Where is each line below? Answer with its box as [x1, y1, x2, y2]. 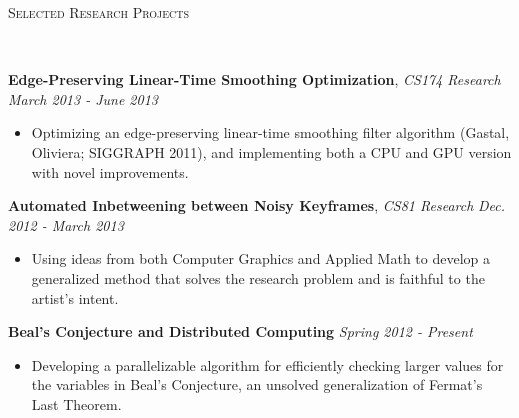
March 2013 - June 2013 [8, 88, 158, 109]
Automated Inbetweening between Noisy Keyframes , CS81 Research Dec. [8, 195, 506, 216]
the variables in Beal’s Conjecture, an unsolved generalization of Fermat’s [31, 374, 483, 395]
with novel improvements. [31, 161, 189, 182]
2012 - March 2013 [8, 214, 124, 235]
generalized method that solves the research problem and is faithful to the [31, 267, 485, 288]
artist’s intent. [31, 287, 119, 308]
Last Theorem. [31, 393, 122, 414]
